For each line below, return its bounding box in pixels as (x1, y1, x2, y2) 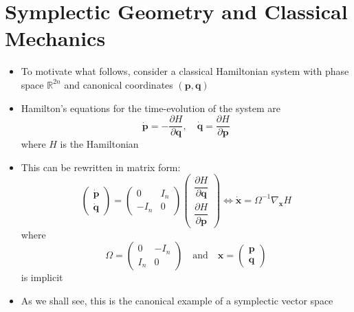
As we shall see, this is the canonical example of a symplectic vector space (21, 293, 333, 307)
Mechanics (5, 24, 106, 52)
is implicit (21, 270, 63, 285)
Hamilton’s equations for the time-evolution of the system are (21, 100, 280, 115)
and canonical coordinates (64, 77, 173, 91)
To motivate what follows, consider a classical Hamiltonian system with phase (21, 64, 349, 78)
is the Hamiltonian (60, 137, 139, 151)
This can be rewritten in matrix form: (21, 159, 181, 174)
